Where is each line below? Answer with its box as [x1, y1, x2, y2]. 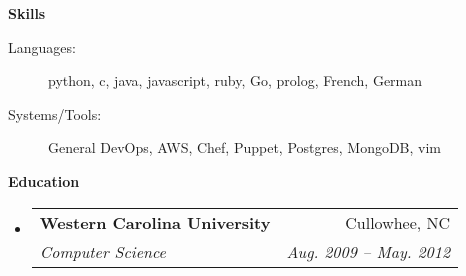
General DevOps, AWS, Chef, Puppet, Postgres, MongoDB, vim [48, 137, 442, 158]
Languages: [8, 36, 76, 57]
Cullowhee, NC [345, 210, 451, 234]
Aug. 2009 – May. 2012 [286, 239, 451, 263]
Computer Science [39, 239, 166, 263]
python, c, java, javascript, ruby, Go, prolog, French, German [48, 70, 423, 91]
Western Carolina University [39, 210, 271, 234]
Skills [8, 3, 46, 23]
